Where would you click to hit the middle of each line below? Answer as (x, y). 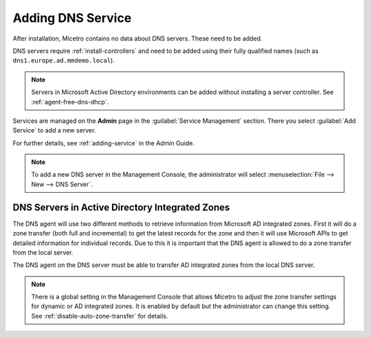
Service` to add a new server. (54, 130)
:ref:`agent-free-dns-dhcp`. (70, 102)
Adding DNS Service (72, 18)
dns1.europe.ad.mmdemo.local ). (64, 60)
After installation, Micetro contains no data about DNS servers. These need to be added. (137, 38)
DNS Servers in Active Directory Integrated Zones (121, 207)
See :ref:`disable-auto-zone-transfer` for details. (100, 316)
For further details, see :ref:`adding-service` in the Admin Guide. (104, 143)
